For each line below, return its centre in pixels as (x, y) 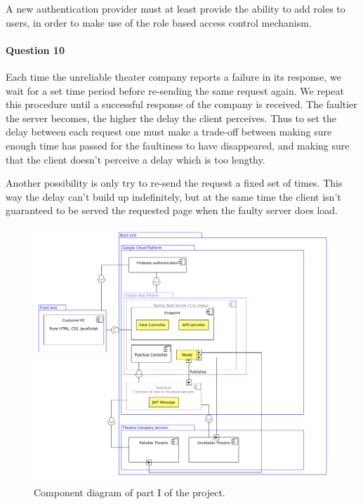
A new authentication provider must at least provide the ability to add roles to (176, 8)
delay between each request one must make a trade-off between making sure (169, 132)
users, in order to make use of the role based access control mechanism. (159, 22)
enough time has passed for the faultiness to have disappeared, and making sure (178, 145)
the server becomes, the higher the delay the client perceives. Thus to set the (171, 118)
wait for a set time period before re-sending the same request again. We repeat (175, 90)
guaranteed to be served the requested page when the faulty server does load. (172, 210)
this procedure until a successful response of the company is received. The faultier (181, 104)
